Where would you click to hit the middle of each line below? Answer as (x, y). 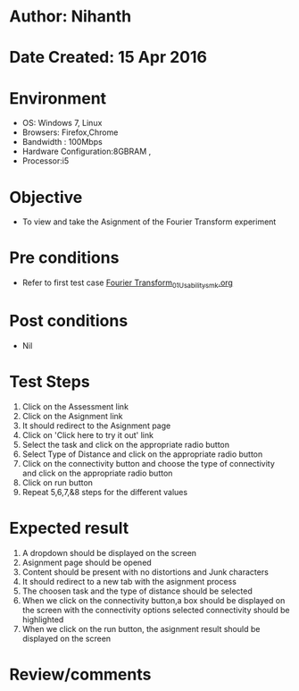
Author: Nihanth (71, 17)
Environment (58, 98)
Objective (46, 197)
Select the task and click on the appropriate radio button (126, 444)
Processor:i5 (46, 161)
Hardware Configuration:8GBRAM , (87, 152)
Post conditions (69, 321)
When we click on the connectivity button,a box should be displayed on (154, 600)
